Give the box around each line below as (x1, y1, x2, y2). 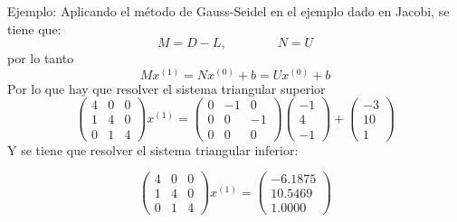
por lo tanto (7, 49, 74, 68)
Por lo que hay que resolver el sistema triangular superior (7, 79, 326, 97)
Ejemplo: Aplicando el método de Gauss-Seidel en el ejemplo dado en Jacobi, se (7, 2, 450, 20)
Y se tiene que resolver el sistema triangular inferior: (7, 140, 299, 159)
